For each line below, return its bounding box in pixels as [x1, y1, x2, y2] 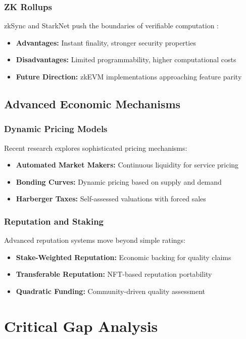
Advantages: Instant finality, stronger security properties [16, 37, 196, 48]
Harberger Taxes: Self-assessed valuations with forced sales [16, 193, 206, 204]
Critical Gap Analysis [4, 315, 158, 336]
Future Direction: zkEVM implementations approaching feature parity [16, 71, 242, 81]
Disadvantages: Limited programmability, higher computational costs [16, 54, 236, 65]
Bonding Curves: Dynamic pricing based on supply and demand [16, 176, 222, 187]
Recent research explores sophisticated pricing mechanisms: [4, 142, 187, 153]
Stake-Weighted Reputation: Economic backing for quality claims [16, 251, 231, 262]
